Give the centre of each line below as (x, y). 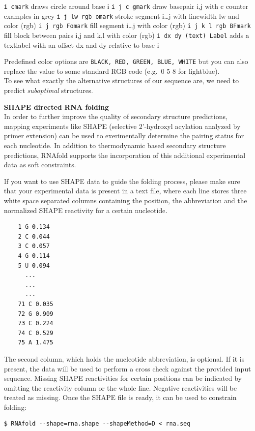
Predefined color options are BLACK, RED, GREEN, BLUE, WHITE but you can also (126, 61)
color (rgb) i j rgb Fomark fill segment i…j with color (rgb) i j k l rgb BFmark (127, 25)
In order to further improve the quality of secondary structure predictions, (116, 116)
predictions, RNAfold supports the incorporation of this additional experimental (125, 155)
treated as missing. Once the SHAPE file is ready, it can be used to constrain (120, 397)
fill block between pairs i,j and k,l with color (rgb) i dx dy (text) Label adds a (127, 35)
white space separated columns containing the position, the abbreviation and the (126, 200)
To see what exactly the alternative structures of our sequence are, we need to (121, 80)
